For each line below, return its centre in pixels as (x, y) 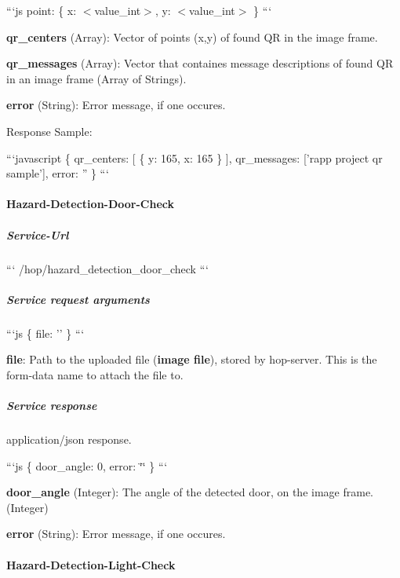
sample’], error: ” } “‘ (58, 173)
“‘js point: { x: (42, 10)
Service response (52, 406)
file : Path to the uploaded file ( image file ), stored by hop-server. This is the (192, 359)
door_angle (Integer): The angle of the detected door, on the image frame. (190, 492)
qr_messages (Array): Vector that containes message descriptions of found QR (200, 63)
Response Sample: (49, 131)
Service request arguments (78, 299)
